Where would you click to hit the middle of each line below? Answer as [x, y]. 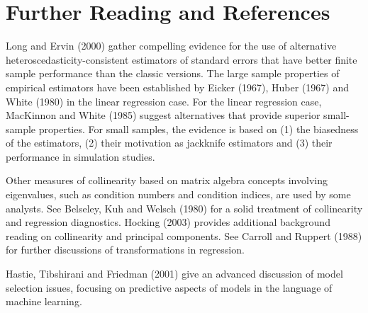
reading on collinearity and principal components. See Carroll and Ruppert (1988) [184, 235]
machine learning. [44, 301]
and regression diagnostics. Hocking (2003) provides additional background [168, 222]
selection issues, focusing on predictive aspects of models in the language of [169, 287]
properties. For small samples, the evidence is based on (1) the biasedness [199, 129]
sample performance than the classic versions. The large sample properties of [173, 73]
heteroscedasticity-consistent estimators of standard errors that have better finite [182, 59]
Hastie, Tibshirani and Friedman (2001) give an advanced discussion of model [174, 274]
